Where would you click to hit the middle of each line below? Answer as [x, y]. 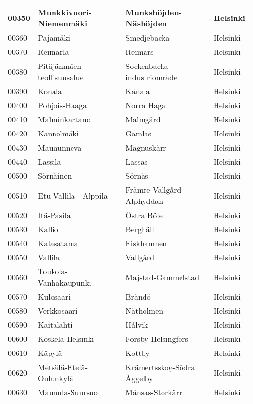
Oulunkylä [56, 378]
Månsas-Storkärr [154, 392]
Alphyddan [145, 201]
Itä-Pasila [54, 215]
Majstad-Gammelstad [163, 277]
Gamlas [138, 133]
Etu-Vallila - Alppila [73, 195]
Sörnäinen [55, 176]
